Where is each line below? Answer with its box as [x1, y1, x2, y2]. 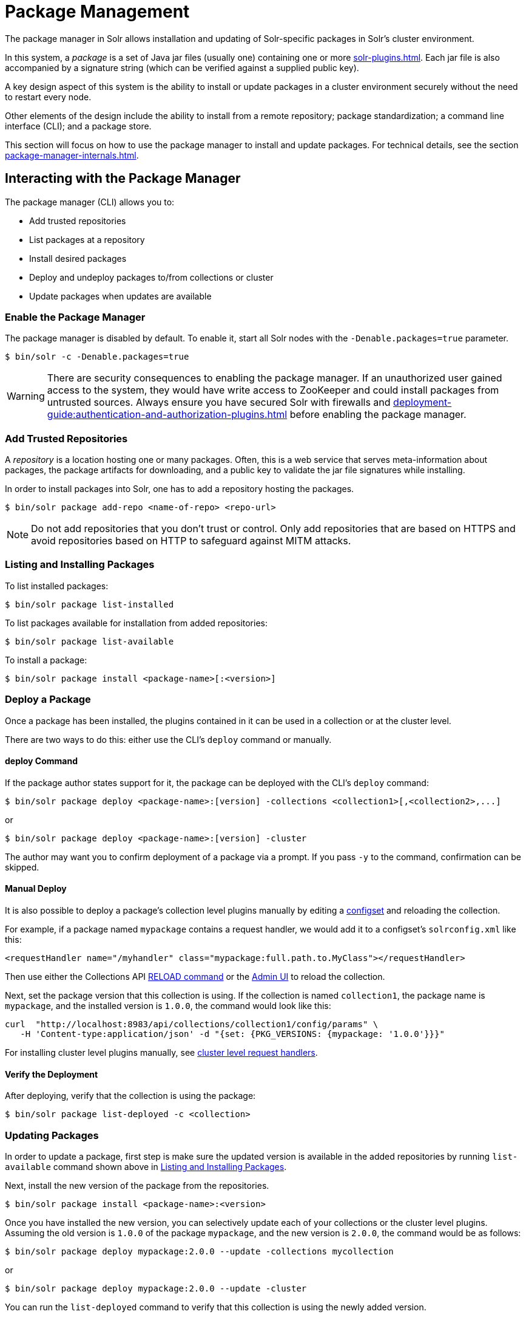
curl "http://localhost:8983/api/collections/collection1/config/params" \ [5, 1019, 379, 1030]
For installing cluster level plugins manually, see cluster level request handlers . [5, 1047, 318, 1058]
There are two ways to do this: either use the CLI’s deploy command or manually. [5, 734, 332, 745]
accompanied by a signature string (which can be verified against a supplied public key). [5, 62, 359, 73]
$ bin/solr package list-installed [5, 599, 174, 609]
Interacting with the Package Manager [5, 171, 241, 186]
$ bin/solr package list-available [5, 636, 174, 646]
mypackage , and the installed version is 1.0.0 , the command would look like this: [5, 1001, 331, 1011]
